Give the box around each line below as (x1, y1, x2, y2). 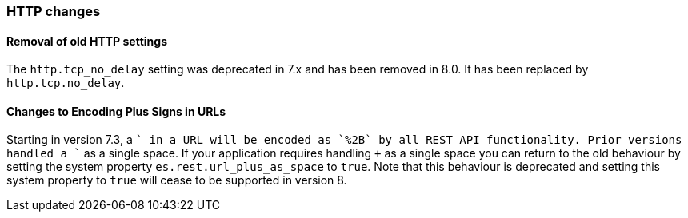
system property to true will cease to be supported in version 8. (6, 173, 347, 188)
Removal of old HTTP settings (6, 34, 167, 48)
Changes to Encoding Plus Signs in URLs (6, 104, 226, 118)
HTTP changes (6, 3, 101, 19)
